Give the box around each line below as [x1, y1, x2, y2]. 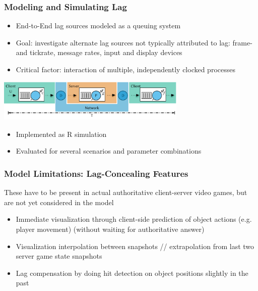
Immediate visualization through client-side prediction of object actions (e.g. [16, 214, 252, 224]
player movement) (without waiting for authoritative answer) [16, 223, 205, 234]
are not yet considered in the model [4, 197, 114, 207]
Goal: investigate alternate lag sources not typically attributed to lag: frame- [16, 37, 252, 47]
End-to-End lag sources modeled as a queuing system [16, 20, 181, 31]
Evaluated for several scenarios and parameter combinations [16, 145, 202, 156]
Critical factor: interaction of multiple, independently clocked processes [16, 64, 235, 74]
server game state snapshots [16, 251, 102, 261]
